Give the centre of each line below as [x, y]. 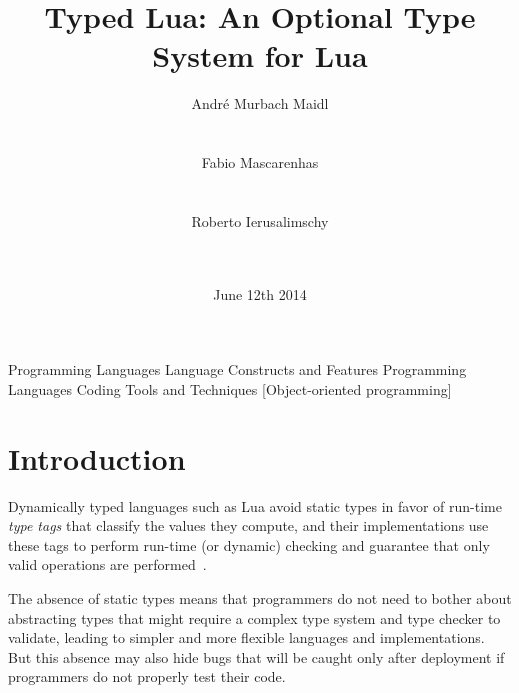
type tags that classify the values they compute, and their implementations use [248, 525]
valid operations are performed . [107, 564]
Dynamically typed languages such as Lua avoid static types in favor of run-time [255, 505]
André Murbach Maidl [260, 103]
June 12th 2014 [260, 293]
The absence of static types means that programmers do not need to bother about [260, 597]
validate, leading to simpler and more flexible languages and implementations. [246, 637]
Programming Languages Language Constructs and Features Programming [237, 369]
